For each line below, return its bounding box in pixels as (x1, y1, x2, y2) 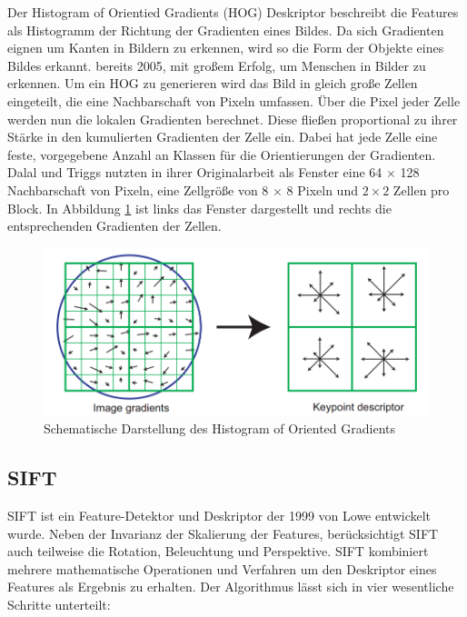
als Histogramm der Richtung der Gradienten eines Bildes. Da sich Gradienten (7, 20, 444, 39)
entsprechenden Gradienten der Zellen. (7, 216, 222, 235)
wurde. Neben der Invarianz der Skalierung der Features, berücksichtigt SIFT (7, 523, 439, 542)
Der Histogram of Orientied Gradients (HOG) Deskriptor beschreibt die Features (7, 3, 459, 21)
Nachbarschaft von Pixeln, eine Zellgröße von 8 (7, 180, 269, 199)
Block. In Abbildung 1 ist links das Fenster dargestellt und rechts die (7, 198, 392, 217)
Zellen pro (392, 180, 450, 199)
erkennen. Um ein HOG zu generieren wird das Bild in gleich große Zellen (7, 74, 418, 93)
